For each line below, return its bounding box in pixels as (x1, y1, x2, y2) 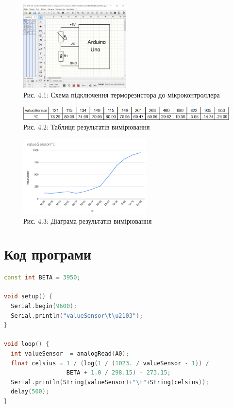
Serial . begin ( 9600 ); (11, 303, 77, 310)
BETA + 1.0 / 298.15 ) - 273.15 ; (66, 369, 171, 376)
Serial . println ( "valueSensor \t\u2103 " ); (11, 312, 143, 319)
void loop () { (4, 341, 50, 348)
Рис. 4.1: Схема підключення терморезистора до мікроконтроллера (23, 90, 220, 100)
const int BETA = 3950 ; (4, 274, 81, 281)
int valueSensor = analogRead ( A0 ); (11, 350, 129, 358)
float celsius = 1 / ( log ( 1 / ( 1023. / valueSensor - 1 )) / (11, 359, 209, 367)
